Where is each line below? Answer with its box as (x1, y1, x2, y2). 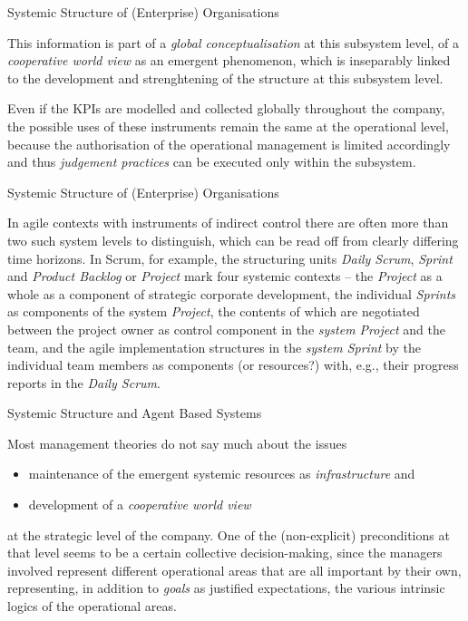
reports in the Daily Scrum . (7, 373, 161, 392)
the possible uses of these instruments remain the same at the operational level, (7, 116, 449, 135)
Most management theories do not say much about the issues (7, 433, 347, 452)
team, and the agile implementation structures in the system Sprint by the (7, 337, 421, 356)
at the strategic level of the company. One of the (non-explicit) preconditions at (7, 525, 450, 544)
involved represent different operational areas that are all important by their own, (7, 560, 462, 579)
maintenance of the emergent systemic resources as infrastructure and (28, 464, 415, 483)
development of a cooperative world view (28, 495, 251, 514)
